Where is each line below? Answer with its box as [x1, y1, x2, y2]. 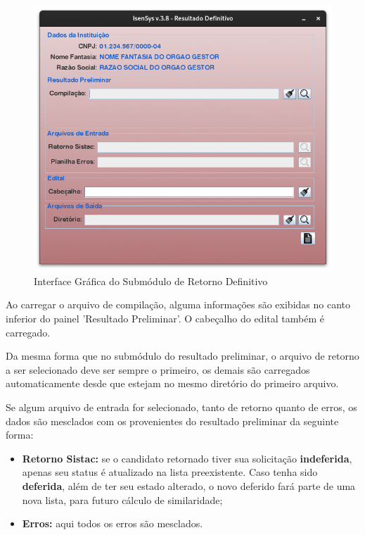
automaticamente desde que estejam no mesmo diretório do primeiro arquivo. [6, 376, 339, 391]
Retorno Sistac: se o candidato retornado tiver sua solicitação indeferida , [22, 451, 352, 465]
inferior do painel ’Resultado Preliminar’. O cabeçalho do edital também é [6, 311, 324, 325]
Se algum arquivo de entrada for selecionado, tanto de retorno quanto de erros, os [6, 399, 357, 414]
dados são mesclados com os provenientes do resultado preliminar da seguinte [6, 413, 339, 428]
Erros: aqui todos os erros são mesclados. [22, 516, 203, 531]
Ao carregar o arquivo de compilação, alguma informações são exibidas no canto [6, 297, 351, 312]
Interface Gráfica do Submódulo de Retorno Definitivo [34, 273, 268, 288]
